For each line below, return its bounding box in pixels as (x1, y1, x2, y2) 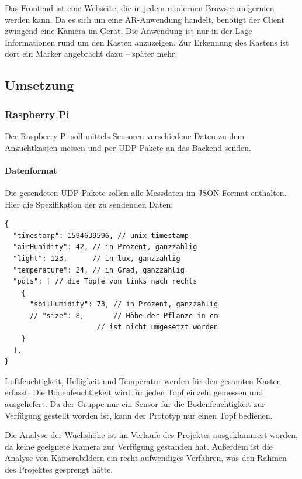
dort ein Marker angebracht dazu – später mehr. (5, 47, 178, 60)
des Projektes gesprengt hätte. (5, 463, 113, 475)
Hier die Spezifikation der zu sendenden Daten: (5, 198, 173, 210)
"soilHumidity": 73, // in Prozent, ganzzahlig (29, 300, 218, 309)
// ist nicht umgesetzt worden (96, 323, 218, 332)
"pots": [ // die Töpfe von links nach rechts (13, 277, 197, 286)
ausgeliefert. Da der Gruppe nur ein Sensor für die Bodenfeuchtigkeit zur (5, 398, 265, 410)
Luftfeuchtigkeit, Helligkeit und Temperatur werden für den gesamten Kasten (5, 374, 282, 387)
